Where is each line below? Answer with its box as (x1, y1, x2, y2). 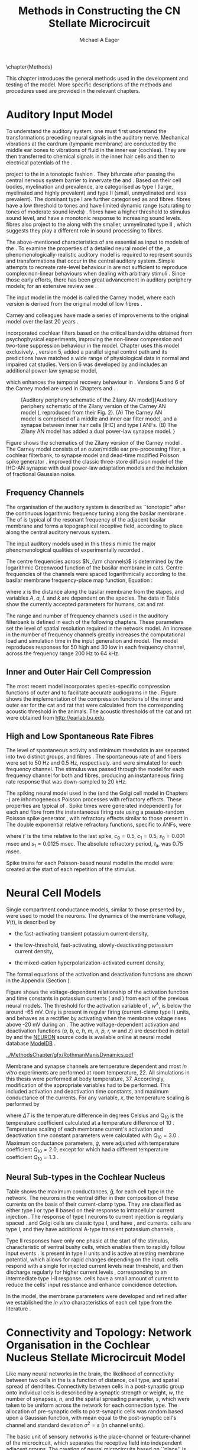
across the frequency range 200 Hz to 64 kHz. (6, 649, 120, 657)
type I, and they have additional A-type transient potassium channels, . (6, 1225, 178, 1232)
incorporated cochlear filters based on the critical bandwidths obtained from (6, 329, 193, 336)
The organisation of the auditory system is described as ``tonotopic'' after (6, 503, 186, 510)
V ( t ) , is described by (6, 918, 56, 925)
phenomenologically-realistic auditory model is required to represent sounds (6, 251, 193, 258)
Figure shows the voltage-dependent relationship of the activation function (6, 988, 189, 995)
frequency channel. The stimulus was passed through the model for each (6, 766, 185, 773)
